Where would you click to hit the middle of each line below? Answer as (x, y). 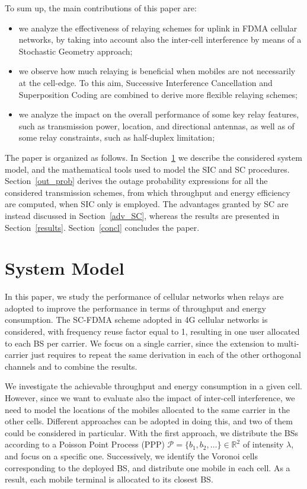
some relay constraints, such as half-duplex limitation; (117, 137)
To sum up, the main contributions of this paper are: (101, 8)
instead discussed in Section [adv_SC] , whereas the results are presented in (142, 215)
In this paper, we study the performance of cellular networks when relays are (144, 296)
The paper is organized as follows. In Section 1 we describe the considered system (153, 157)
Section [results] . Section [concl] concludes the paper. (102, 227)
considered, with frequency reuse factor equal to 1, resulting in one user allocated (152, 331)
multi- (288, 343)
